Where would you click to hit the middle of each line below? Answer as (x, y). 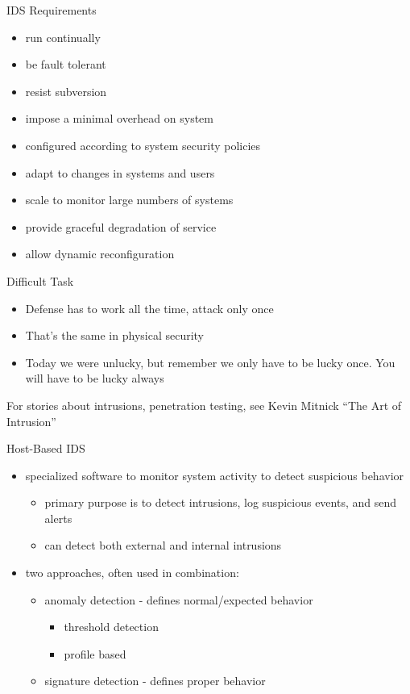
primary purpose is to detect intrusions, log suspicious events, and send (220, 502)
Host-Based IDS (46, 448)
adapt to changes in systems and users (120, 172)
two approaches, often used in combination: (132, 573)
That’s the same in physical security (115, 335)
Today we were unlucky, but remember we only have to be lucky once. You (210, 362)
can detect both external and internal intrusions (163, 545)
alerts (58, 518)
